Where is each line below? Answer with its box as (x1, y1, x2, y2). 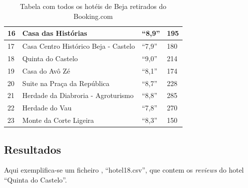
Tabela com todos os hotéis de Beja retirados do (20, 1, 167, 11)
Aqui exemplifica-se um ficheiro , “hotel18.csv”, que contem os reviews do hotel (4, 165, 244, 175)
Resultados (4, 141, 61, 157)
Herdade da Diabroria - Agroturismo (22, 90, 134, 100)
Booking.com (73, 10, 113, 21)
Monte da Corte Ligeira (22, 115, 94, 125)
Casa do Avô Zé (22, 65, 70, 76)
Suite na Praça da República (22, 78, 110, 88)
